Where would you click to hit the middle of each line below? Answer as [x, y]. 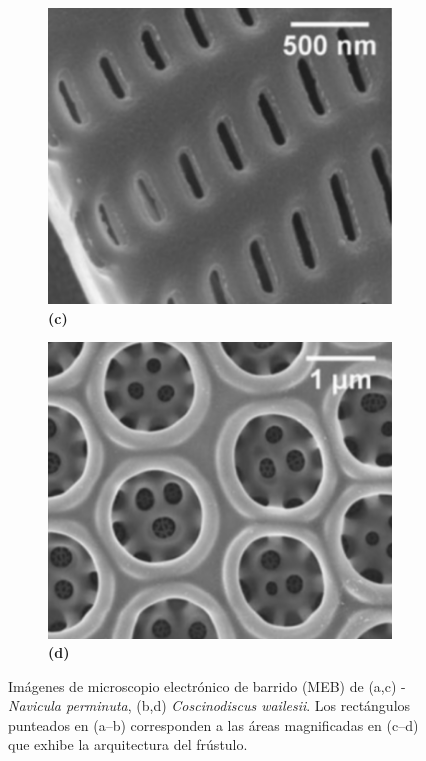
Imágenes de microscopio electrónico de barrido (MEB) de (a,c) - [207, 685]
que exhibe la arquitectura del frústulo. [128, 744]
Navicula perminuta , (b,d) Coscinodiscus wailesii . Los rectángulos [209, 705]
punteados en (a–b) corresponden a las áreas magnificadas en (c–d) [213, 724]
